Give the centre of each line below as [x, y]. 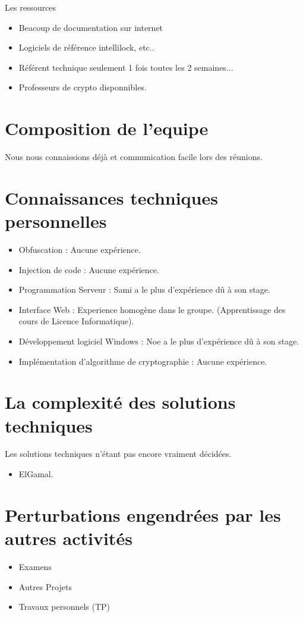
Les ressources [31, 7]
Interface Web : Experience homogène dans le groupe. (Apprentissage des [152, 309]
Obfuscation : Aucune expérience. [80, 249]
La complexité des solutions [120, 402]
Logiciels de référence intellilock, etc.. [86, 47]
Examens [35, 566]
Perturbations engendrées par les [143, 514]
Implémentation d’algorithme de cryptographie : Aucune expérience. [143, 361]
